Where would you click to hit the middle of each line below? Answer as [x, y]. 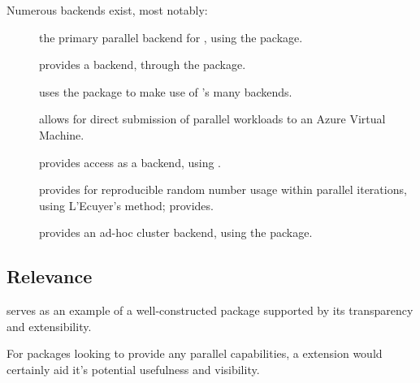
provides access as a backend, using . [130, 162]
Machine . [62, 134]
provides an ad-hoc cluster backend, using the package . [176, 232]
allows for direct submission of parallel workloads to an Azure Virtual [212, 119]
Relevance [50, 276]
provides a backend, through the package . [143, 65]
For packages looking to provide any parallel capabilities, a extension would [195, 353]
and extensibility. [49, 326]
